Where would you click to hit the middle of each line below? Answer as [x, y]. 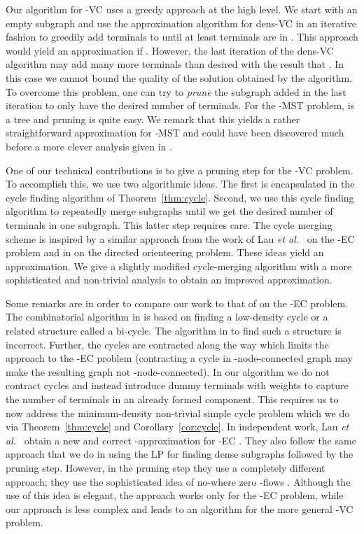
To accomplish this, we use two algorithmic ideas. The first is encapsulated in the [180, 184]
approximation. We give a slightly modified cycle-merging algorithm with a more [179, 266]
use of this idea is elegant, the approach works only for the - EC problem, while [175, 495]
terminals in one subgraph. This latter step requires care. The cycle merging [169, 224]
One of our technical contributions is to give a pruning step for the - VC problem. [180, 170]
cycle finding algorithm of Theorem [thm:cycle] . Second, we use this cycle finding [180, 197]
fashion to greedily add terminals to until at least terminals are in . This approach [182, 37]
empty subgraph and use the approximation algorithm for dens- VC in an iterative [181, 23]
